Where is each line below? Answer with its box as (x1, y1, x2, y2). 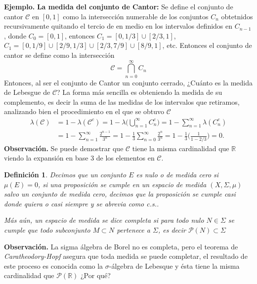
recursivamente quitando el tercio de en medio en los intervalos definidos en (4, 21, 233, 31)
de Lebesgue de (4, 87, 50, 97)
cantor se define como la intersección (4, 49, 115, 60)
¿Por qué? (81, 270, 111, 281)
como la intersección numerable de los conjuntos (63, 11, 209, 21)
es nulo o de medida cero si (136, 169, 219, 179)
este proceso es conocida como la (4, 260, 103, 271)
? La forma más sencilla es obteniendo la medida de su (57, 87, 222, 97)
